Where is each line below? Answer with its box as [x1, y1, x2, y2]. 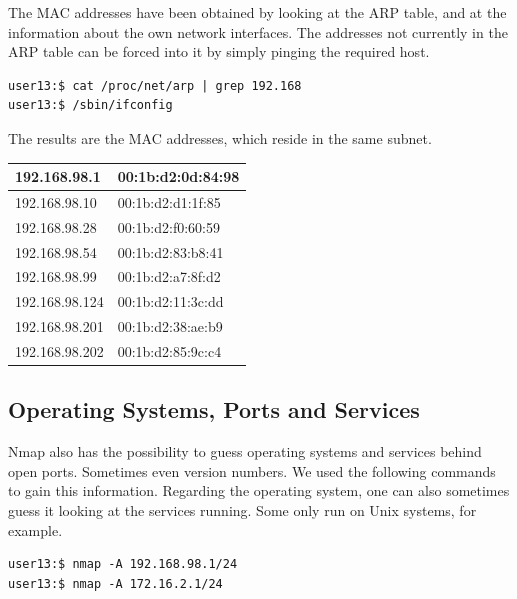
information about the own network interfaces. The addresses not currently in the [8, 21, 508, 42]
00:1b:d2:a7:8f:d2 [117, 266, 221, 287]
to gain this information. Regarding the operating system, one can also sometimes [8, 480, 510, 501]
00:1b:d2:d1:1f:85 [117, 191, 221, 212]
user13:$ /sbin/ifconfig [8, 98, 173, 113]
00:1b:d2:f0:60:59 [117, 216, 220, 237]
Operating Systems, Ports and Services [8, 394, 420, 425]
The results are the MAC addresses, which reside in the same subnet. [8, 127, 432, 148]
